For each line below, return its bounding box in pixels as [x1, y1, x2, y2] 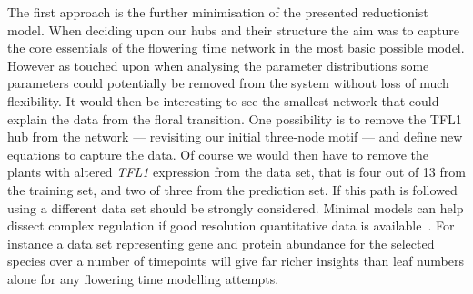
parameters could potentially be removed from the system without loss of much [7, 73, 449, 93]
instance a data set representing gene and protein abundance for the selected [7, 233, 435, 252]
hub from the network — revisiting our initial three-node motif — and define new [7, 127, 463, 146]
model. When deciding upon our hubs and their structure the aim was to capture [7, 20, 460, 39]
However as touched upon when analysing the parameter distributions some [7, 55, 429, 74]
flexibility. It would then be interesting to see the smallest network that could [7, 91, 439, 110]
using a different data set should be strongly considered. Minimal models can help [7, 198, 464, 217]
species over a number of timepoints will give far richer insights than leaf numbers [7, 251, 464, 270]
